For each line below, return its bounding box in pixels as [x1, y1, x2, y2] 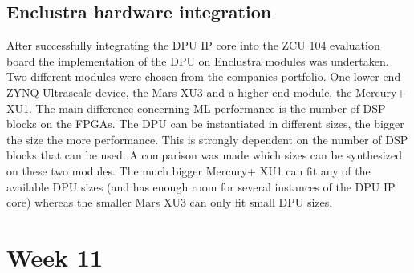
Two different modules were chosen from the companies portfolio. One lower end [6, 68, 401, 85]
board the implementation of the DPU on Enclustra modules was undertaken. [6, 52, 389, 69]
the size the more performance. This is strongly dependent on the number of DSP [6, 130, 408, 147]
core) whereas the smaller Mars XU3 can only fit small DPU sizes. [6, 194, 333, 211]
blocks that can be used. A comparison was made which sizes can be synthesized [6, 147, 402, 163]
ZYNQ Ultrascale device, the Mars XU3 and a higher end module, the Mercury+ [6, 83, 406, 100]
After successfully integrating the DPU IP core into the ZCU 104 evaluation [6, 37, 380, 54]
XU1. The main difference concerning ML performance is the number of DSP [6, 99, 386, 116]
